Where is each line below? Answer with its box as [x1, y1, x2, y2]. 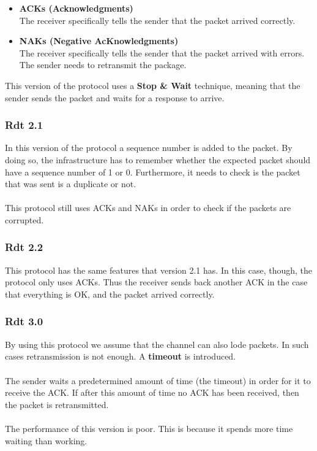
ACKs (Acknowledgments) [19, 2, 133, 14]
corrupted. [5, 213, 44, 226]
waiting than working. [5, 434, 88, 447]
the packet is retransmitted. [5, 398, 109, 411]
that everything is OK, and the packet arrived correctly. [5, 287, 215, 300]
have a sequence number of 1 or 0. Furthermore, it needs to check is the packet [5, 165, 300, 178]
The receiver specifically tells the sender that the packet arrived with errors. [19, 46, 305, 59]
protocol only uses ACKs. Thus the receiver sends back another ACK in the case [5, 276, 308, 288]
